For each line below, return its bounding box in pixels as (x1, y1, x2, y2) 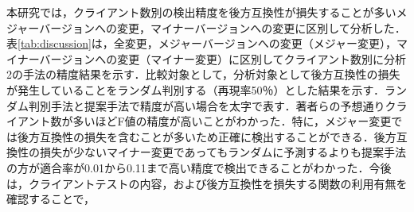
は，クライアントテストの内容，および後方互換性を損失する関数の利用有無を (6, 175, 408, 191)
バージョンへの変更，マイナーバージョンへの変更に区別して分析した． (39, 19, 406, 36)
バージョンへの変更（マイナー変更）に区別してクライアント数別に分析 (39, 50, 407, 67)
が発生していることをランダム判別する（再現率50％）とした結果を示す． (6, 81, 385, 98)
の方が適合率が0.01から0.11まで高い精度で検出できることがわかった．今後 (6, 159, 392, 175)
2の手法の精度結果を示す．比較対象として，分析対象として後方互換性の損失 (6, 66, 400, 83)
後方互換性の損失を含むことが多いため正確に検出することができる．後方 (17, 128, 396, 145)
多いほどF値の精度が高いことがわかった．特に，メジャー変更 (72, 113, 392, 129)
